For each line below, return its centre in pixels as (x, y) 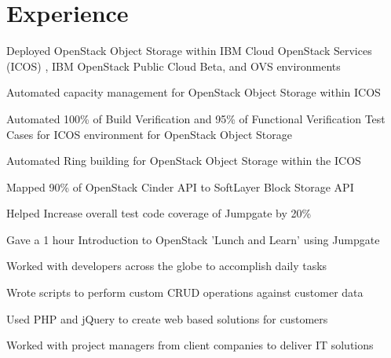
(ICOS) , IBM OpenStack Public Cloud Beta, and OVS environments (174, 66)
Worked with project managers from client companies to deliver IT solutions (190, 345)
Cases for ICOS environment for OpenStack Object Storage (149, 134)
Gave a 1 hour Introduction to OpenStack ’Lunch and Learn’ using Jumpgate (193, 239)
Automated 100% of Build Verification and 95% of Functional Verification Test (196, 118)
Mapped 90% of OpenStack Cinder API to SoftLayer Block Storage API (180, 186)
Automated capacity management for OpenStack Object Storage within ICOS (194, 92)
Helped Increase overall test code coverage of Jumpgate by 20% (159, 213)
